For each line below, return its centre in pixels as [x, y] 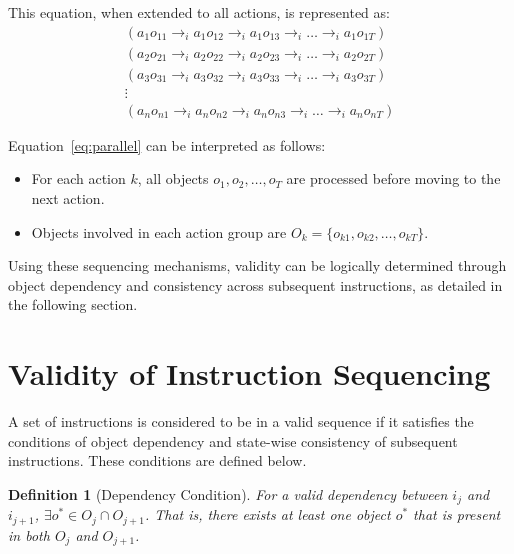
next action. [68, 197]
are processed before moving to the [393, 178]
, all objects [173, 178]
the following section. [73, 304]
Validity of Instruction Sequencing [249, 373]
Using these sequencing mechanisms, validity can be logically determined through [257, 265]
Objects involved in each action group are [159, 231]
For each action [78, 178]
